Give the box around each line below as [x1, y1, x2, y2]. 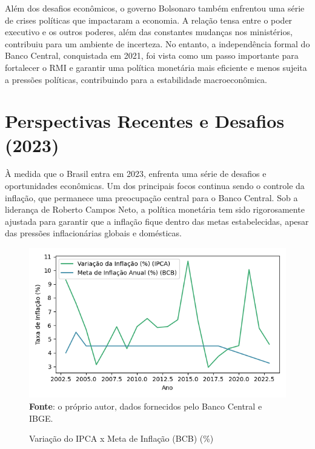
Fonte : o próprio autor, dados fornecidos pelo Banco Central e [29, 399, 262, 412]
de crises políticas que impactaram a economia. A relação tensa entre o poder [5, 13, 293, 26]
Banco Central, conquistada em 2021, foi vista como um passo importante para [5, 49, 299, 62]
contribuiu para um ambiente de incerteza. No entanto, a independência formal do [5, 37, 310, 50]
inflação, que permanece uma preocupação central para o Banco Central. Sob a [5, 191, 298, 204]
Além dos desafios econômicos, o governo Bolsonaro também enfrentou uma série [5, 2, 305, 14]
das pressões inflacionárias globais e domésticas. [5, 227, 182, 239]
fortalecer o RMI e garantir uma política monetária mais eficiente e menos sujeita [5, 61, 307, 73]
